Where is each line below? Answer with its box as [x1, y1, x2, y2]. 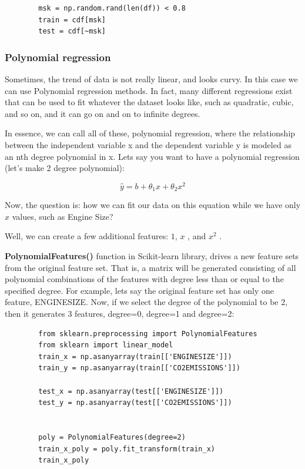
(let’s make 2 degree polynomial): [5, 162, 125, 174]
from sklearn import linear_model [38, 341, 173, 350]
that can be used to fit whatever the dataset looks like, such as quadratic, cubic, [5, 96, 294, 108]
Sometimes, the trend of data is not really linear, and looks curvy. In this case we [5, 73, 298, 85]
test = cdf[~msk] [38, 27, 106, 36]
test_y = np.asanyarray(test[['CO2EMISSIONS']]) [38, 398, 232, 407]
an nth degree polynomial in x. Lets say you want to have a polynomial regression [5, 150, 300, 162]
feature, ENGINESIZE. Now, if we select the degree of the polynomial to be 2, [5, 296, 288, 308]
